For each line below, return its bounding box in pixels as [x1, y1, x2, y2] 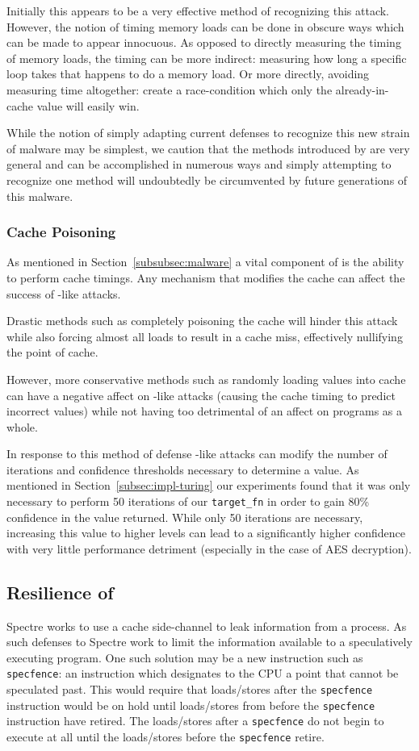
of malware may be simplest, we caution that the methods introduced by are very [6, 140, 410, 156]
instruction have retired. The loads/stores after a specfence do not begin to [6, 712, 384, 729]
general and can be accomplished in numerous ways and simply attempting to [6, 156, 392, 173]
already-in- [335, 81, 389, 98]
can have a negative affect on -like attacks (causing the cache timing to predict [6, 386, 396, 403]
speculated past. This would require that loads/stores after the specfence [6, 681, 373, 698]
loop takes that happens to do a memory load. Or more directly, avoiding [6, 65, 370, 82]
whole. [6, 418, 38, 435]
